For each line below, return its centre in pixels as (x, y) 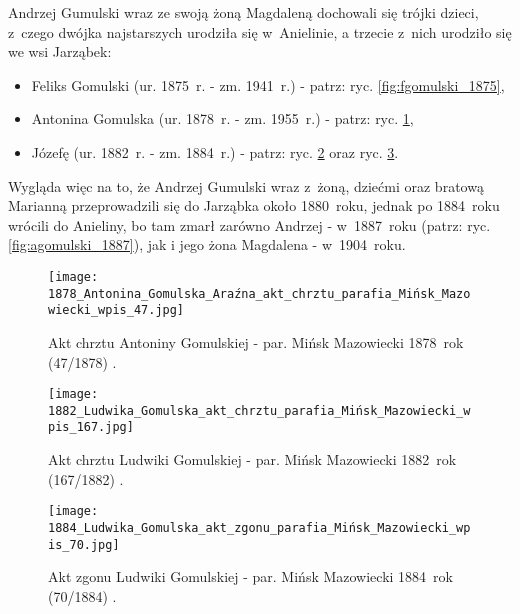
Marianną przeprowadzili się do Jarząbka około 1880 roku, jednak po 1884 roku (254, 205)
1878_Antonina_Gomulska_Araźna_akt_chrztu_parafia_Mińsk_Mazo (259, 293)
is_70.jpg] (84, 544)
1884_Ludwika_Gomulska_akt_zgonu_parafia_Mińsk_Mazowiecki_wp (259, 527)
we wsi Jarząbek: (60, 51)
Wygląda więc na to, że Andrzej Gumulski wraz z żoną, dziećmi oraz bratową (246, 185)
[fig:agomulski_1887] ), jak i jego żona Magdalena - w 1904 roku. (207, 244)
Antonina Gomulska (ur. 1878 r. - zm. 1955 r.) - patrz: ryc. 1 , (222, 118)
